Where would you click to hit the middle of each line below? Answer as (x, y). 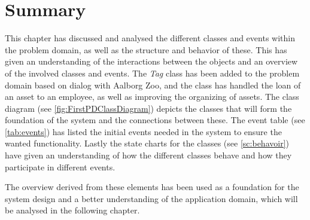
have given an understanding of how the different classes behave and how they (148, 155)
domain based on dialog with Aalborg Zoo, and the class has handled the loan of (153, 85)
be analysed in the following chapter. (72, 210)
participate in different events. (60, 166)
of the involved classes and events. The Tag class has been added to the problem (152, 73)
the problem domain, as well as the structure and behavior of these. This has (146, 49)
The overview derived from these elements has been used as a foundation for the (152, 187)
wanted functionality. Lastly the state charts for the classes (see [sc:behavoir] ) (147, 143)
